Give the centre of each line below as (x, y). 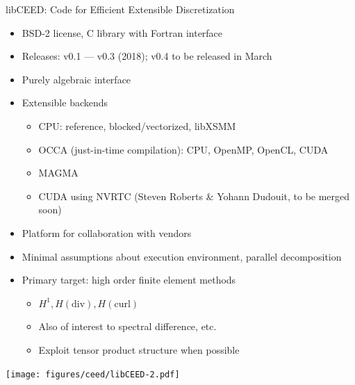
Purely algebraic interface (76, 79)
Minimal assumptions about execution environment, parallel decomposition (182, 256)
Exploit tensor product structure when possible (139, 349)
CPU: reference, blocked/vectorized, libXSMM (137, 125)
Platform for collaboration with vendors (107, 232)
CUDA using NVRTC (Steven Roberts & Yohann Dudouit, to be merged (194, 196)
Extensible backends (65, 103)
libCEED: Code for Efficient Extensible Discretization (120, 9)
